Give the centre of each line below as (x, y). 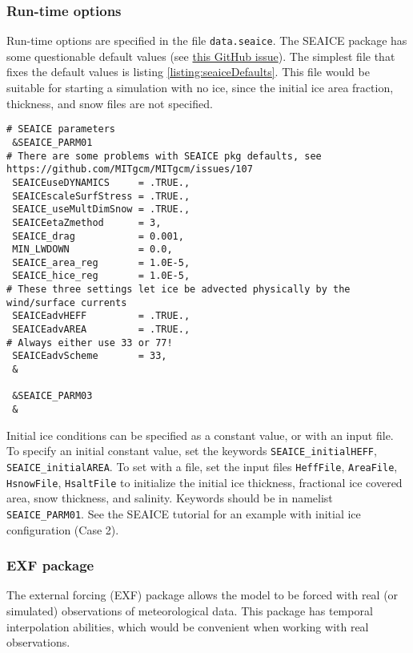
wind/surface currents (67, 302)
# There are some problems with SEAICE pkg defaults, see (164, 156)
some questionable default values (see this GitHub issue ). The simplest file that (201, 56)
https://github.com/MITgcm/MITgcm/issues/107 (130, 169)
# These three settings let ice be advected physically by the (178, 290)
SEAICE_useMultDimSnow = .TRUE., (101, 210)
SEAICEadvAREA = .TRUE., (101, 330)
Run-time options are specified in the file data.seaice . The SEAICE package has (207, 40)
